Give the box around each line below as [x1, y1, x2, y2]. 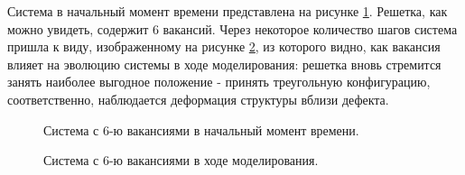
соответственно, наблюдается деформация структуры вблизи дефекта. [7, 89, 389, 108]
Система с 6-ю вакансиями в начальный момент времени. [43, 120, 359, 139]
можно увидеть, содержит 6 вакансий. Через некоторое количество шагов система [7, 19, 458, 38]
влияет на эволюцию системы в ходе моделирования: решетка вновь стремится [7, 54, 442, 73]
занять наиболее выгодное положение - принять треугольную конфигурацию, [7, 72, 431, 91]
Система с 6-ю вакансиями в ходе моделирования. [43, 151, 319, 170]
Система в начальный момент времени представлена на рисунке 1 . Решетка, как [7, 2, 448, 20]
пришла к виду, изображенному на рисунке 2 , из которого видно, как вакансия [7, 37, 441, 56]
